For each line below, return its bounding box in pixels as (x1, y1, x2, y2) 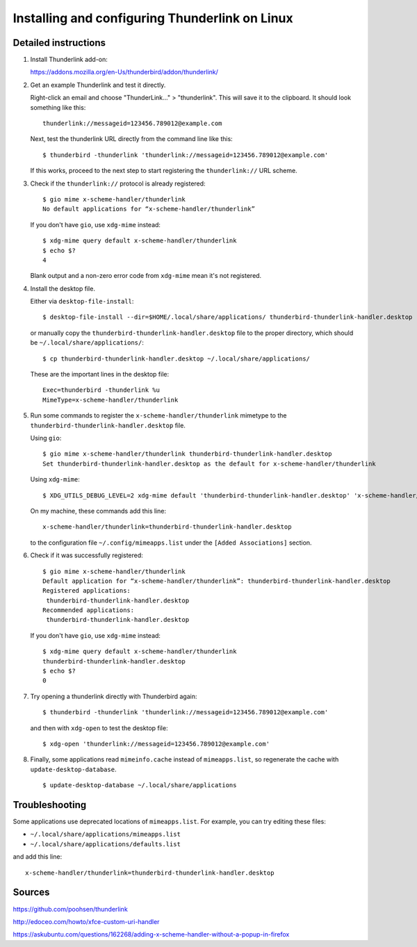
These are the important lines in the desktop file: (30, 370, 170, 379)
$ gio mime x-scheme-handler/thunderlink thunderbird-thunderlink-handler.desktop (42, 450, 332, 458)
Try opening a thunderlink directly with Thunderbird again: (30, 692, 197, 700)
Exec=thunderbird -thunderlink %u (42, 386, 160, 394)
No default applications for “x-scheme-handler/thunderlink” (42, 205, 255, 213)
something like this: (30, 103, 86, 111)
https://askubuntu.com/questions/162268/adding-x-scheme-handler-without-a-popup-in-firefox (13, 930, 290, 939)
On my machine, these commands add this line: (30, 507, 167, 515)
